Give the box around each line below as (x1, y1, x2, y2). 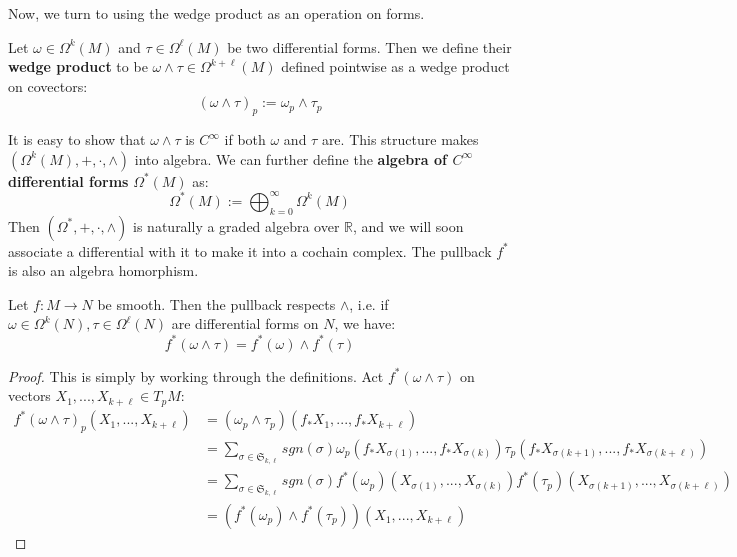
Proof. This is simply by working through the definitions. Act (8, 365, 384, 386)
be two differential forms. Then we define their (227, 36, 512, 57)
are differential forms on (171, 313, 319, 334)
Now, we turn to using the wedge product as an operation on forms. (8, 3, 425, 23)
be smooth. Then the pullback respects (97, 293, 336, 314)
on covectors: (8, 75, 88, 96)
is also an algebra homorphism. (8, 260, 199, 281)
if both (224, 129, 266, 150)
